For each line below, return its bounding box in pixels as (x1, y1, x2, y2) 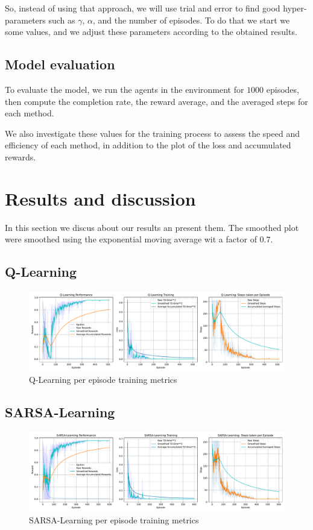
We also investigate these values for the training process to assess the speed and (5, 127, 300, 139)
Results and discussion (5, 186, 196, 210)
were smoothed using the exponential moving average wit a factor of (5, 233, 257, 245)
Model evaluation (5, 55, 115, 74)
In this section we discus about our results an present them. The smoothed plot (5, 221, 299, 233)
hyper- (283, 2, 307, 14)
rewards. (5, 150, 36, 163)
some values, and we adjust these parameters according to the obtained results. (5, 25, 297, 38)
